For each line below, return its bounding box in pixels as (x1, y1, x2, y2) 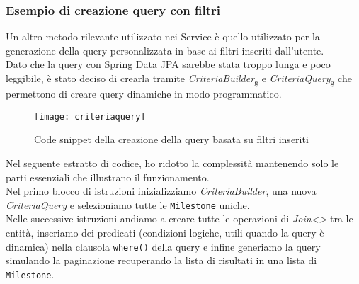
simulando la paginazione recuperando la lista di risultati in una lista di (6, 253, 317, 268)
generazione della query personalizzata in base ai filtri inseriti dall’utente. (6, 42, 324, 57)
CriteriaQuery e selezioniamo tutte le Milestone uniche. (6, 197, 250, 212)
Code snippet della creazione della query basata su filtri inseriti (34, 132, 309, 147)
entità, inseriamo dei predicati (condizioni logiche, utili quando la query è (6, 225, 324, 239)
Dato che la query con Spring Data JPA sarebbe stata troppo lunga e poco (6, 57, 331, 72)
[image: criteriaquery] (34, 111, 146, 122)
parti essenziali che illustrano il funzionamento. (6, 169, 210, 184)
